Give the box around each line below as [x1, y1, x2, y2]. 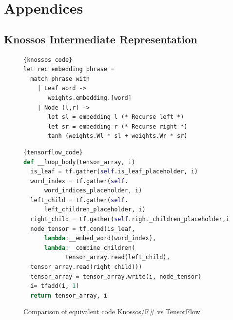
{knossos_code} [23, 56, 73, 63]
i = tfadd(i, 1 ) [30, 282, 79, 290]
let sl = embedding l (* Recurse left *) [48, 113, 184, 121]
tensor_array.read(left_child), [65, 254, 170, 261]
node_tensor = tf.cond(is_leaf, [30, 225, 136, 232]
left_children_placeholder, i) [44, 206, 146, 213]
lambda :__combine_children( [44, 244, 136, 251]
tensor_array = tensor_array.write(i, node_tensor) [30, 273, 202, 280]
